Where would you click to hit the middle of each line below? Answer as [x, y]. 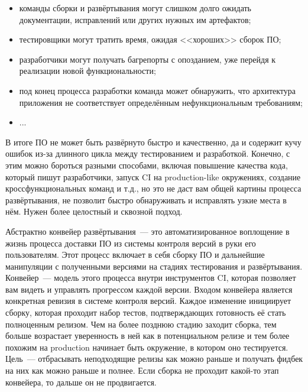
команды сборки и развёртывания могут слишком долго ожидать [135, 8]
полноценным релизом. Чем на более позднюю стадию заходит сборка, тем [141, 324]
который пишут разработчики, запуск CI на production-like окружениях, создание [153, 176]
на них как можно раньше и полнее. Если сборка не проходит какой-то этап [142, 370]
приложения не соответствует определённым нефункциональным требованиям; [161, 102]
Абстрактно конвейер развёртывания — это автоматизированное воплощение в [147, 231]
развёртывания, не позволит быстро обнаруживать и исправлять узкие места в [146, 200]
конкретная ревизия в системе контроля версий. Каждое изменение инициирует [148, 301]
